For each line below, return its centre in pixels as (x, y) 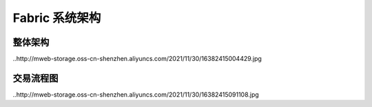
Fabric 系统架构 (57, 18)
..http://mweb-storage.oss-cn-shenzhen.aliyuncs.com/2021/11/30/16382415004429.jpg (137, 59)
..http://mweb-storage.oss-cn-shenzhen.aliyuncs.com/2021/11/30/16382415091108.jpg (136, 94)
